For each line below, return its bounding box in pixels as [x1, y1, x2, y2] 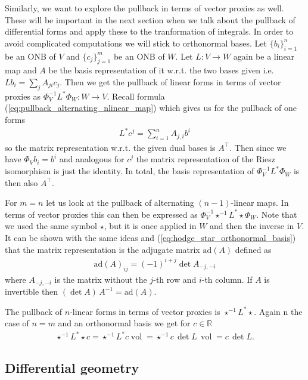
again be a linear [233, 50, 295, 62]
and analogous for [59, 153, 125, 165]
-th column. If [201, 273, 253, 285]
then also [5, 176, 38, 189]
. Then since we [229, 141, 287, 153]
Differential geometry [5, 358, 139, 376]
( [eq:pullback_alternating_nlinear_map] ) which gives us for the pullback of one [5, 101, 297, 114]
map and [5, 64, 37, 76]
